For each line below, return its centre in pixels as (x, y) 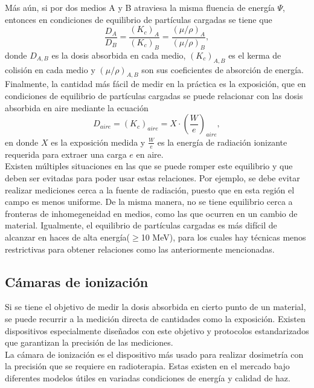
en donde (22, 142)
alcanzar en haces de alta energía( (68, 237)
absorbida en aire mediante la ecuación (77, 107)
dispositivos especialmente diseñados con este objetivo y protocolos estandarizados (157, 330)
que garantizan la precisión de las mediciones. (89, 342)
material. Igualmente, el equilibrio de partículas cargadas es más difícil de (141, 225)
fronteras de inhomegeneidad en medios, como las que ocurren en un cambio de (151, 213)
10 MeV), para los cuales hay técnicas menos (223, 237)
